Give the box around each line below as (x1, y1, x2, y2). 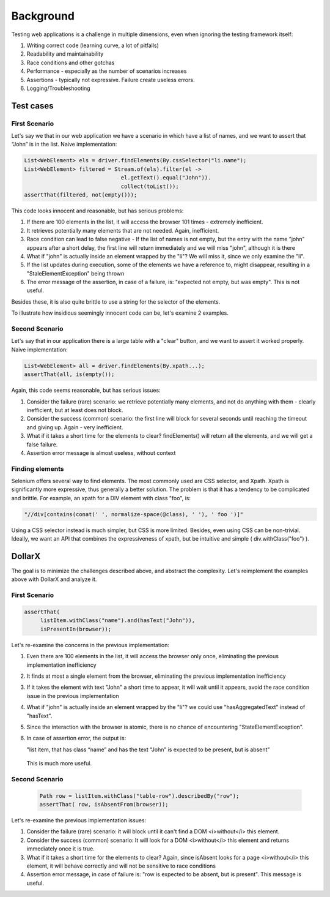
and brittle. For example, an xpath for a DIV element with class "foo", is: (11, 494, 191, 501)
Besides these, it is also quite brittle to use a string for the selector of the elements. (11, 298, 221, 306)
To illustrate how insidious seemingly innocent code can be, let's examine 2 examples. (11, 309, 229, 317)
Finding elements (11, 464, 64, 473)
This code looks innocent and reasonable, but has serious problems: (11, 207, 184, 214)
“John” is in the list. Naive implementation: (11, 141, 117, 148)
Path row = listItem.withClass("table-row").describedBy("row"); (39, 792, 240, 799)
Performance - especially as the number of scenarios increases (26, 67, 187, 75)
